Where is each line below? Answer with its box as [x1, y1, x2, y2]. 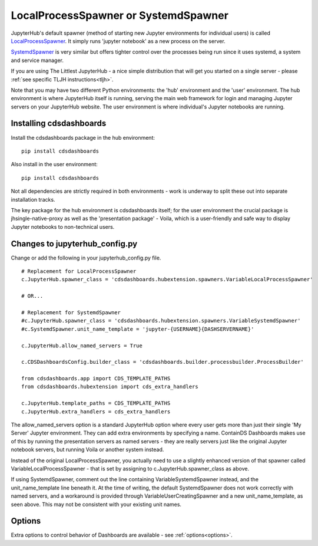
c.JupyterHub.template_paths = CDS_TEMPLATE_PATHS [21, 400, 171, 407]
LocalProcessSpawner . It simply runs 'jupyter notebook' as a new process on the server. [11, 37, 226, 44]
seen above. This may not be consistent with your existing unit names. [11, 501, 182, 508]
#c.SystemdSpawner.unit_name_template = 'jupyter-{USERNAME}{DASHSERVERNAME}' [21, 325, 254, 333]
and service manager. [11, 57, 64, 64]
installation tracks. [11, 196, 55, 203]
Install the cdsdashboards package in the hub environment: [11, 134, 155, 141]
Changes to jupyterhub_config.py [11, 239, 138, 249]
